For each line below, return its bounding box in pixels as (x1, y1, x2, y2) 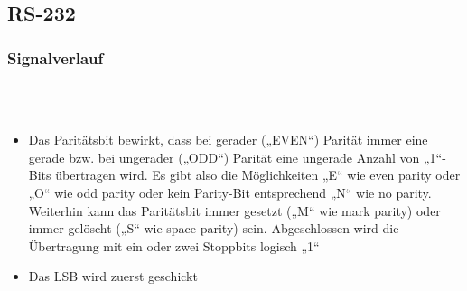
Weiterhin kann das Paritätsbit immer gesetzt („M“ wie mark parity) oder (28, 201, 441, 220)
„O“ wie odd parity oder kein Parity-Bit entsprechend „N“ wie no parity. (28, 183, 432, 202)
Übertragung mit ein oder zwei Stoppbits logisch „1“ (28, 236, 320, 255)
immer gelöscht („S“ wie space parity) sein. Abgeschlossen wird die (28, 219, 399, 238)
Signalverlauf (7, 46, 104, 69)
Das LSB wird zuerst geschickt (28, 267, 198, 286)
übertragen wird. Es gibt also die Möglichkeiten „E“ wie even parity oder (55, 165, 461, 184)
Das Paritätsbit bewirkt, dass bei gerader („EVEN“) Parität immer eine (28, 130, 428, 149)
